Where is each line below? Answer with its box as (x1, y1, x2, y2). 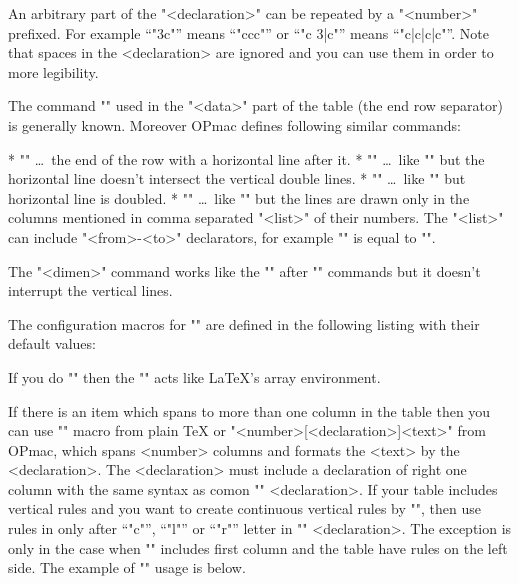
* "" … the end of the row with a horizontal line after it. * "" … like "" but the (8, 148, 485, 169)
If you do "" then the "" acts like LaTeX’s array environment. (8, 366, 381, 387)
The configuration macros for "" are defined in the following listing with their (8, 313, 480, 334)
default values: (8, 333, 96, 354)
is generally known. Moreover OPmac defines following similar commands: (8, 114, 461, 135)
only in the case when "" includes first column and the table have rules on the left (8, 537, 508, 558)
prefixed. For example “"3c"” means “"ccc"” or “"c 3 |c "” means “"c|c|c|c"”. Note (8, 22, 489, 43)
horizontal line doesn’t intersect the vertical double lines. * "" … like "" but (8, 168, 466, 189)
